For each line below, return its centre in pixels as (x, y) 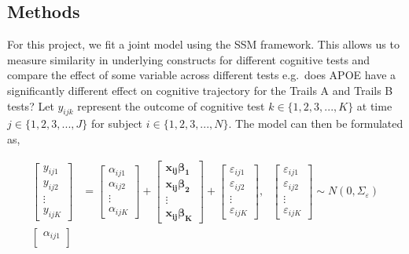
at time (374, 105)
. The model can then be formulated (316, 123)
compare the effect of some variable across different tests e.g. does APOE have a (202, 75)
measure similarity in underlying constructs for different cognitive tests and (189, 59)
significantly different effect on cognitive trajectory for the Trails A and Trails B (200, 90)
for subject (117, 123)
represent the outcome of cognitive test (171, 105)
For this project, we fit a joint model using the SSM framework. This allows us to (203, 44)
